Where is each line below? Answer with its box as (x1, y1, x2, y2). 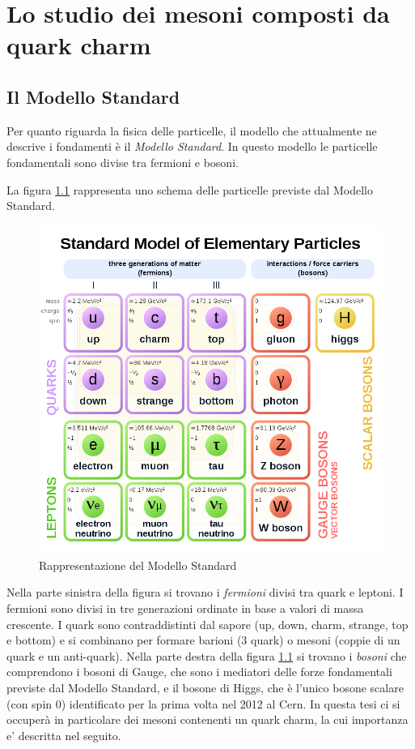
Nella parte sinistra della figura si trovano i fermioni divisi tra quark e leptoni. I (6, 584, 404, 601)
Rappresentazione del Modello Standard (39, 556, 237, 573)
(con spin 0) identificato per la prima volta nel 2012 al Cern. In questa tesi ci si (6, 695, 400, 712)
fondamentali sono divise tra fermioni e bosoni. (6, 153, 239, 170)
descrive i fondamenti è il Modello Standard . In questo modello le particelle (6, 138, 378, 155)
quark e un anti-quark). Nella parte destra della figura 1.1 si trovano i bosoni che (6, 647, 407, 664)
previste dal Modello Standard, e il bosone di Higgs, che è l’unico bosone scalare (6, 678, 404, 695)
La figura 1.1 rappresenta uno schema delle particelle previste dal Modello (6, 181, 373, 198)
